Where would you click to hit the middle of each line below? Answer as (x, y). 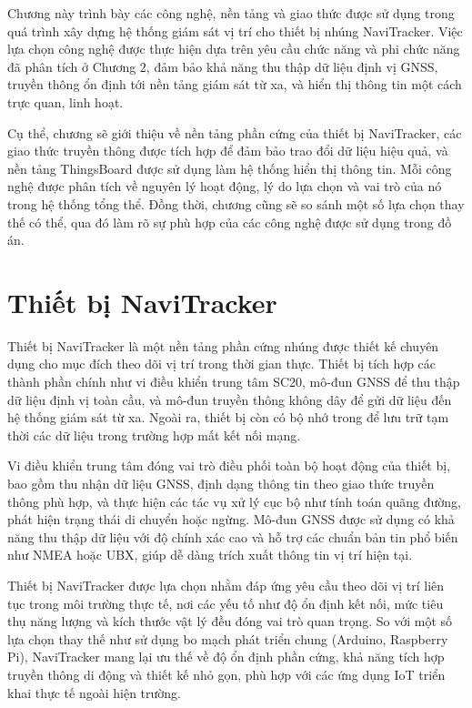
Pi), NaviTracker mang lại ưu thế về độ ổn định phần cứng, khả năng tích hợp (226, 657)
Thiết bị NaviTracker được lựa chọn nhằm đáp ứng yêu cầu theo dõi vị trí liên (226, 585)
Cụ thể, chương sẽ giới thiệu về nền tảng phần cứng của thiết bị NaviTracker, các (235, 132)
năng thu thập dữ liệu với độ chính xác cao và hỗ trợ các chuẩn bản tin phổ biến (233, 536)
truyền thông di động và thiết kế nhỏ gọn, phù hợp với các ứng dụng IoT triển (226, 674)
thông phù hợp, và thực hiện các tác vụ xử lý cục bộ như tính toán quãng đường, (235, 501)
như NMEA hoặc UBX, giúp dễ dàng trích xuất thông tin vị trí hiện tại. (210, 555)
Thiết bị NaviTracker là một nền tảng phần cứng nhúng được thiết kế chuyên (223, 345)
